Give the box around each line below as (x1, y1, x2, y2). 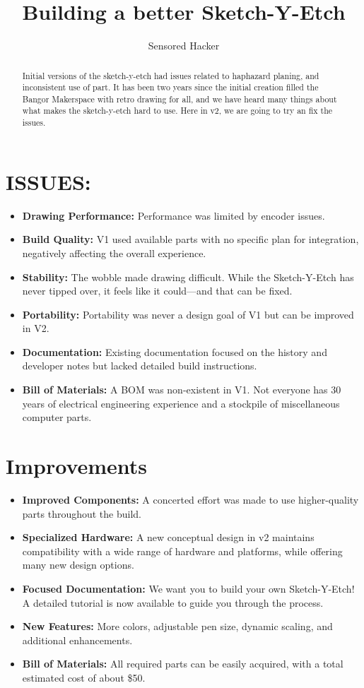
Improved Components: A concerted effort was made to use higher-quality (22, 492, 359, 506)
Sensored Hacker (148, 38, 220, 53)
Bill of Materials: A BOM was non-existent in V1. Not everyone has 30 (22, 382, 341, 397)
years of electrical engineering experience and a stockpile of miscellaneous (22, 396, 340, 410)
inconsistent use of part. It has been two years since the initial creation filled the (22, 81, 319, 93)
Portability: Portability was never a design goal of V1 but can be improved (22, 307, 354, 321)
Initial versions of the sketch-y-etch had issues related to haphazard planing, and (22, 69, 319, 81)
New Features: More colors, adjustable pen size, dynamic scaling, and (22, 619, 333, 634)
